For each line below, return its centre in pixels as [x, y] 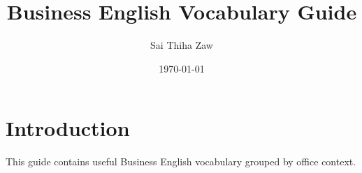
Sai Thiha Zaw [182, 45]
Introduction [68, 128]
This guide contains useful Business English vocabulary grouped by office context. [181, 161]
